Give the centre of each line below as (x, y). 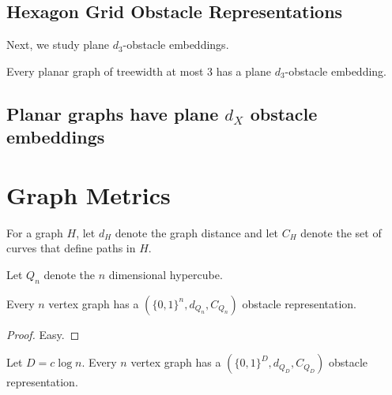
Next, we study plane (58, 45)
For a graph (35, 232)
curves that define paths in (71, 248)
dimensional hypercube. (166, 274)
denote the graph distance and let (197, 232)
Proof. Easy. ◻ (43, 334)
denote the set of (341, 232)
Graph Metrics (89, 194)
